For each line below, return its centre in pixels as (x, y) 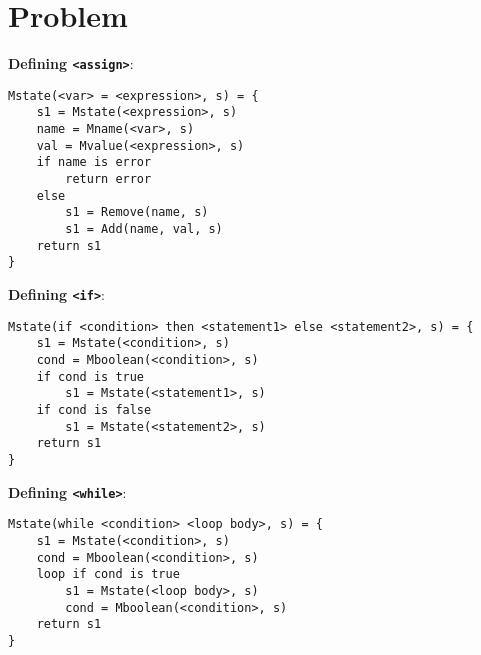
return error (108, 179)
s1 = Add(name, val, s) (144, 229)
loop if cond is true (108, 574)
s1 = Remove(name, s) (137, 212)
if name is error (94, 162)
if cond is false (94, 409)
